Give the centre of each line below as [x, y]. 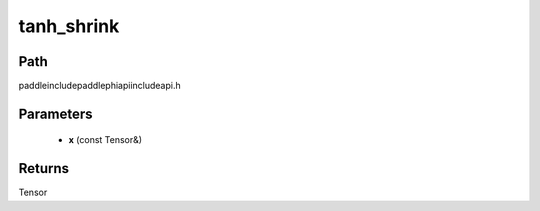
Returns [44, 168]
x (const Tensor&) [105, 140]
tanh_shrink [69, 26]
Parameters [55, 113]
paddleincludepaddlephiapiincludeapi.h [99, 86]
